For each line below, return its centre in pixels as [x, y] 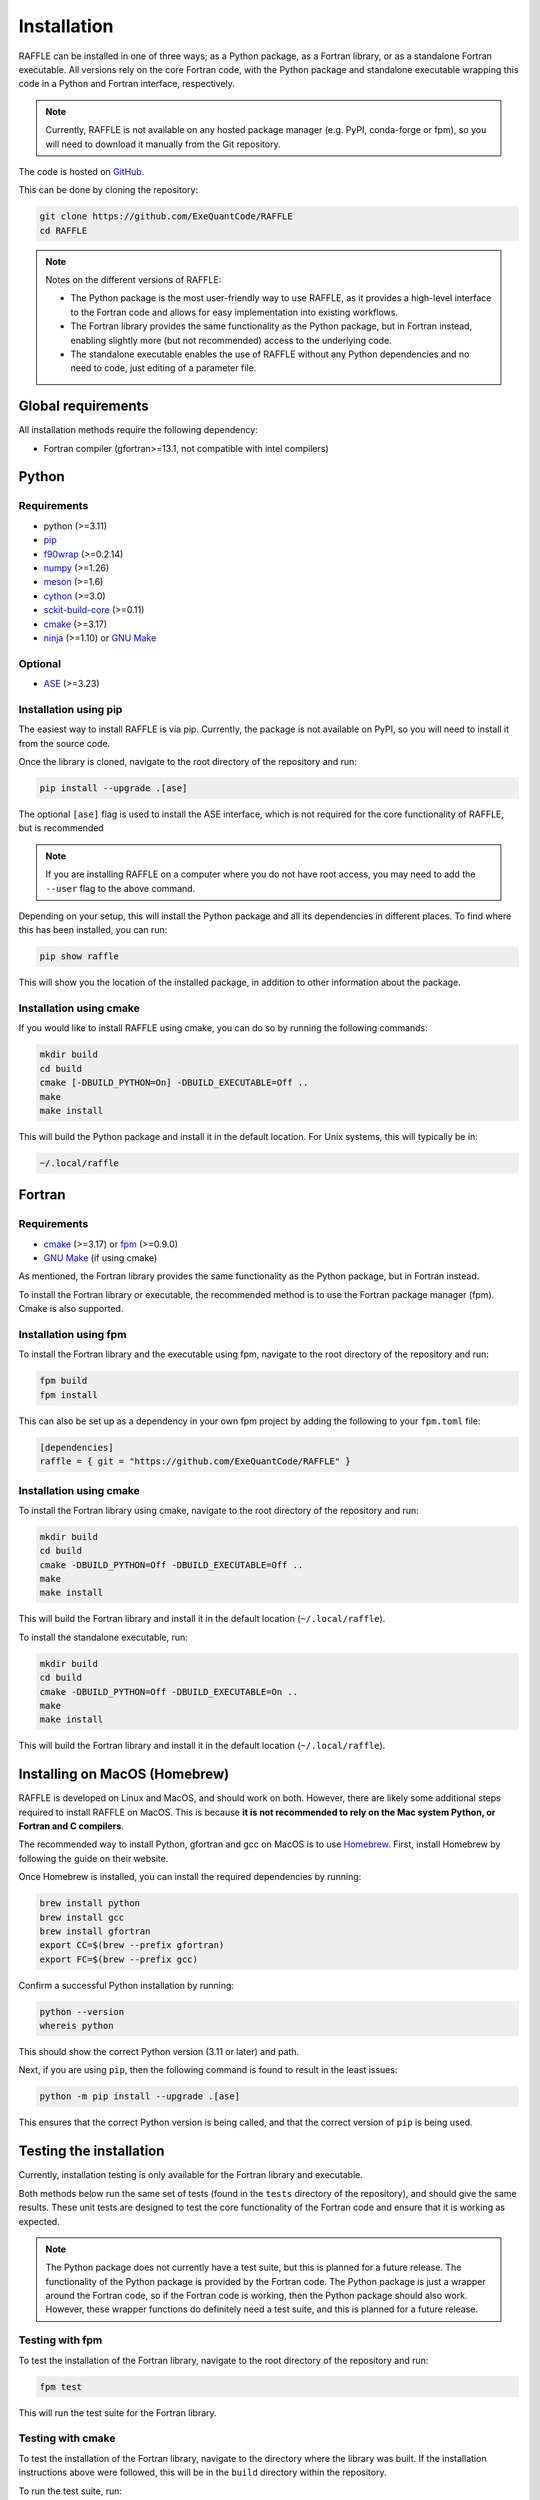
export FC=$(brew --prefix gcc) [119, 1959]
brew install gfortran [95, 1931]
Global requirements [83, 406]
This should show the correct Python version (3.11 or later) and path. [159, 2052]
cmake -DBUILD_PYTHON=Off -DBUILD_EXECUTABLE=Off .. [171, 1564]
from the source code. [64, 743]
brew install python [89, 1903]
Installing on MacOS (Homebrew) [124, 1774]
